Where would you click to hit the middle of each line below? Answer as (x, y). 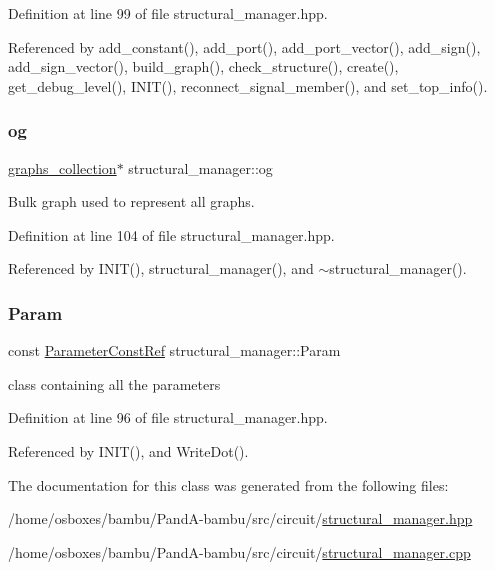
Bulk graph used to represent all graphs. (131, 201)
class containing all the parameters (114, 383)
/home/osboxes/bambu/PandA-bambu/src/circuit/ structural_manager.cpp (239, 551)
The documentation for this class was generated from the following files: (228, 484)
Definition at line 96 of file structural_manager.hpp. (168, 417)
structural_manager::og (200, 167)
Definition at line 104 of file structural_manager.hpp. (171, 234)
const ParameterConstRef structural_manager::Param (174, 350)
